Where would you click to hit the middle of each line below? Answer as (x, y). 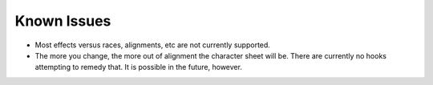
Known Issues (63, 21)
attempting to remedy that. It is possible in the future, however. (138, 67)
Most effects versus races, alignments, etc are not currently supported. (152, 45)
